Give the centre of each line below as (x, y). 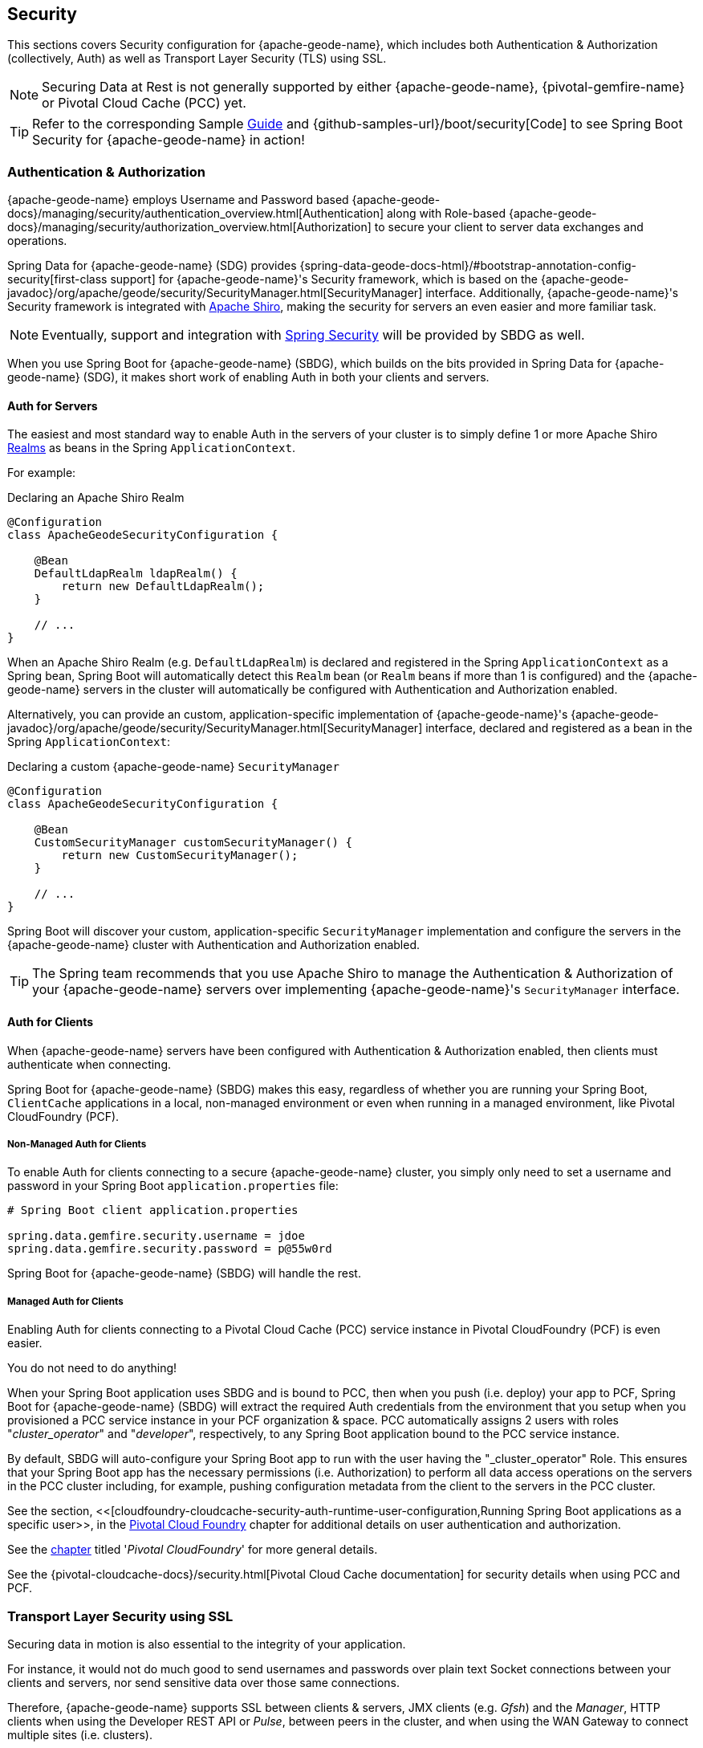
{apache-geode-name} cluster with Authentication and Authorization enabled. (214, 945)
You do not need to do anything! (92, 1368)
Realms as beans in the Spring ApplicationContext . (151, 448)
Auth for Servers (53, 405)
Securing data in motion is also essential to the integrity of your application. (207, 1644)
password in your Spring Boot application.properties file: (173, 1186)
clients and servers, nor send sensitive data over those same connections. (204, 1682)
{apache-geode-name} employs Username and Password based (178, 200)
